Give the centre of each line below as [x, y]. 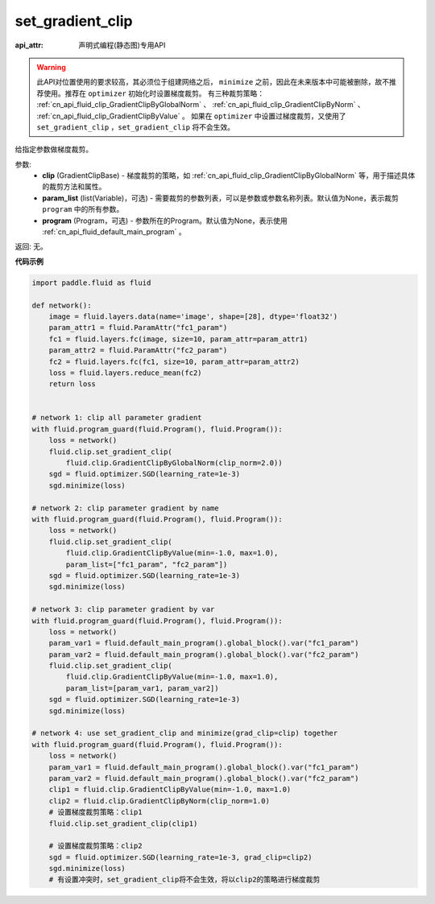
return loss [72, 384]
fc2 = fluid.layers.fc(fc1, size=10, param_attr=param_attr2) [174, 361]
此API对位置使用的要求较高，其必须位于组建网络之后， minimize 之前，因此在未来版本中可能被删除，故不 [213, 82]
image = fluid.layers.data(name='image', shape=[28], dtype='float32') [193, 316]
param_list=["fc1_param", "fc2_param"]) [147, 564]
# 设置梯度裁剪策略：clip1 [95, 812]
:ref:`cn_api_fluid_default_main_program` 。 [114, 232]
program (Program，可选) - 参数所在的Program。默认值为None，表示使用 [165, 221]
